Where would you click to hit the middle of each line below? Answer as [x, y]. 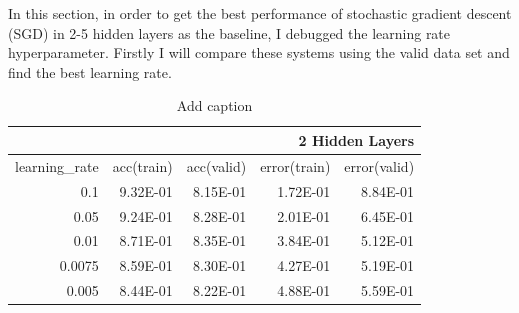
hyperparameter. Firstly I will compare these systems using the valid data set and [259, 52]
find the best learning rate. [90, 71]
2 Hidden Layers [356, 139]
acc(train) [142, 165]
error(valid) [379, 165]
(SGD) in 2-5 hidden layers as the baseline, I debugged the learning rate [229, 32]
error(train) [295, 165]
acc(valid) [216, 165]
